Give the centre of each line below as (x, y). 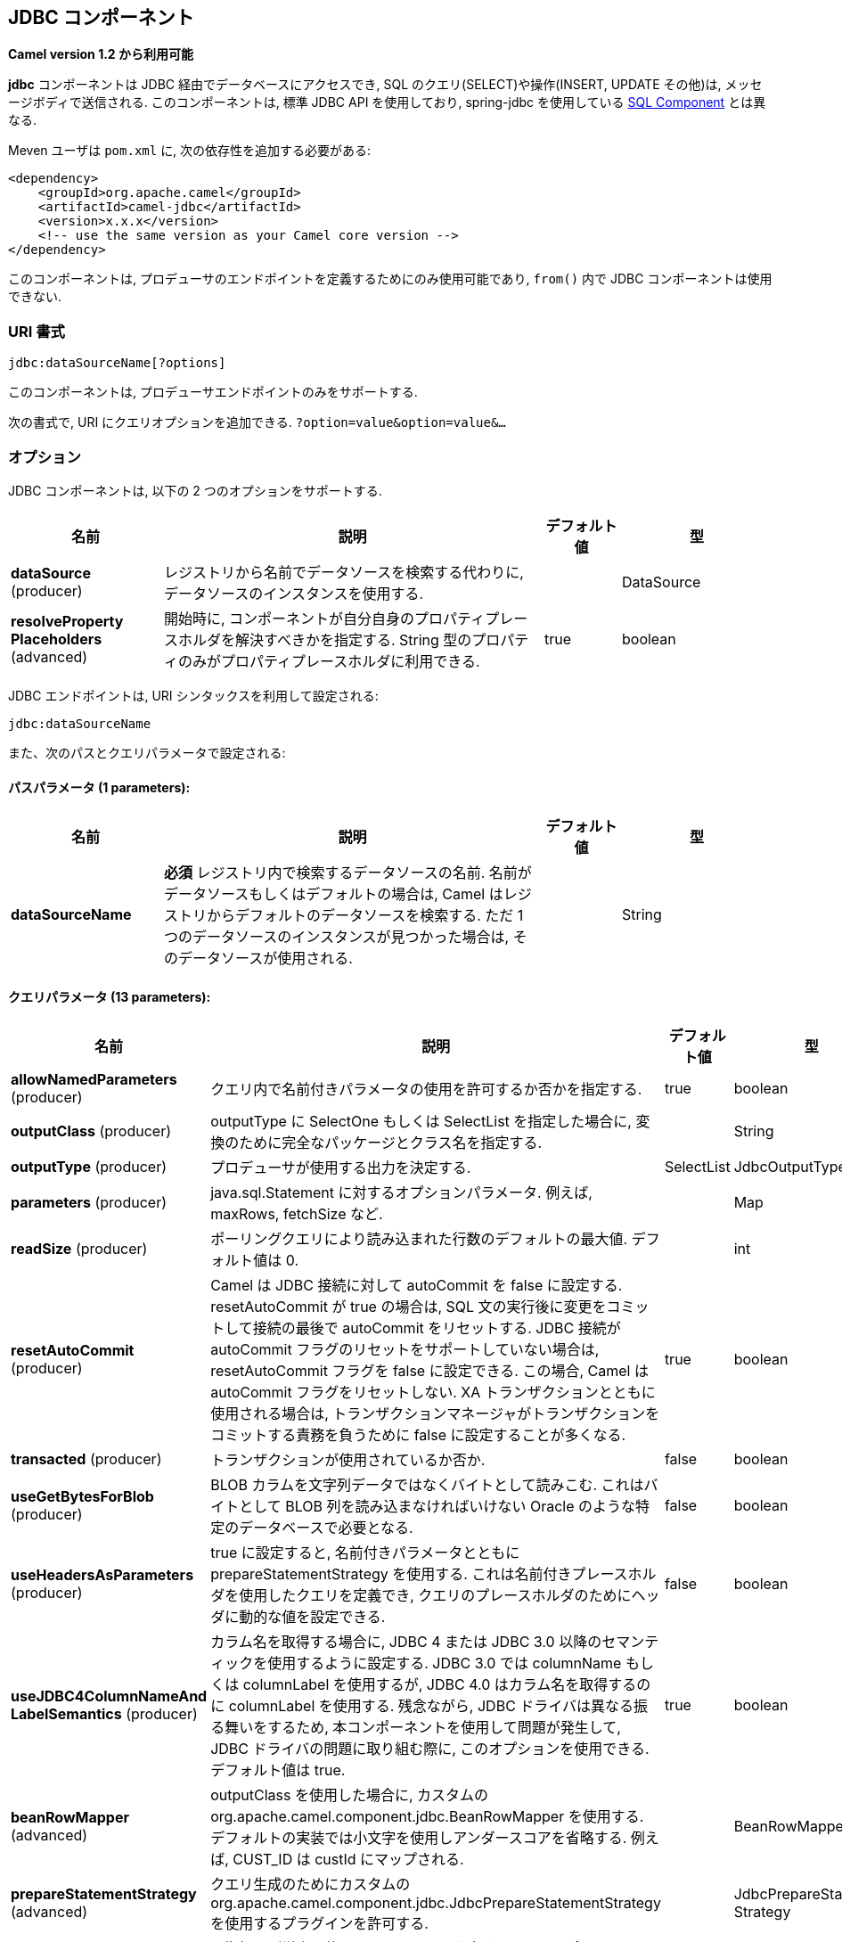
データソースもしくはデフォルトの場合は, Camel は (334, 894)
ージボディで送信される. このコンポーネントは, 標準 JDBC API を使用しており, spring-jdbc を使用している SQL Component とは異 (387, 102)
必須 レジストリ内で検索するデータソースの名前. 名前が (348, 873)
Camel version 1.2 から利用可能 (101, 54)
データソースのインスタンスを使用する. (294, 593)
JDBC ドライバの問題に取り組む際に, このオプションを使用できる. (430, 1749)
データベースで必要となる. (326, 1528)
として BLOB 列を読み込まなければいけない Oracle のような (437, 1507)
